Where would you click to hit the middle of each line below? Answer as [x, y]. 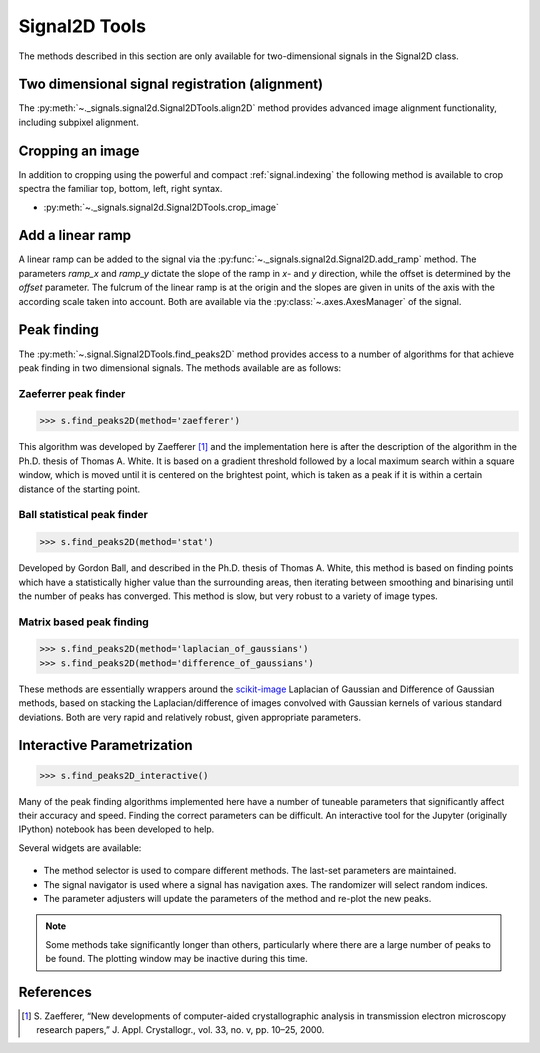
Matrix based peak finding [83, 622]
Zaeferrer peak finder [72, 393]
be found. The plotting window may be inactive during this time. [177, 959]
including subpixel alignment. [78, 122]
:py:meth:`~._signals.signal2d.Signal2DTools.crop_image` [161, 207]
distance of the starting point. [79, 489]
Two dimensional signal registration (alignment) [171, 84]
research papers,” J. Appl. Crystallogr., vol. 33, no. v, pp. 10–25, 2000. [180, 1030]
